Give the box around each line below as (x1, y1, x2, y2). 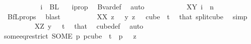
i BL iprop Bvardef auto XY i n (40, 1, 214, 11)
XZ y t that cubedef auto (34, 21, 144, 31)
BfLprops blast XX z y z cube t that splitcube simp (7, 11, 247, 21)
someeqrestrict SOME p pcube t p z (4, 30, 137, 41)
